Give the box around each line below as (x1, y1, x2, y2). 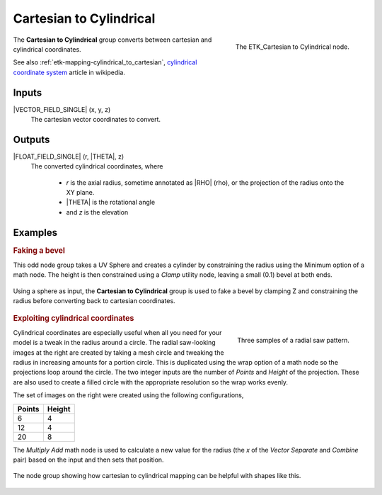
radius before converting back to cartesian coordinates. (13, 297, 176, 305)
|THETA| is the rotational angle (66, 198, 156, 207)
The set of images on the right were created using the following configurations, (13, 391, 244, 399)
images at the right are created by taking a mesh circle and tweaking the (13, 348, 224, 357)
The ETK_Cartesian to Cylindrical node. (235, 42, 349, 51)
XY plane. (66, 188, 95, 197)
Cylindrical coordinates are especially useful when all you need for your (13, 328, 222, 336)
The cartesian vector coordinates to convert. (30, 115, 161, 124)
